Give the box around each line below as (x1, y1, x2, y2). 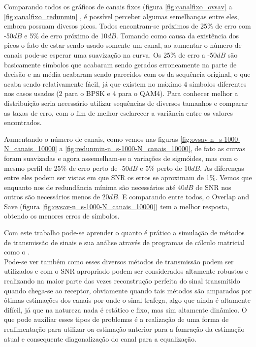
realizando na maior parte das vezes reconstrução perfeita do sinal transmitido (4, 276, 240, 286)
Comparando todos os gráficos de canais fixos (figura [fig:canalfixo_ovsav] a (4, 1, 232, 11)
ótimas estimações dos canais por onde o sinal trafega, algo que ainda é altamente (4, 295, 251, 305)
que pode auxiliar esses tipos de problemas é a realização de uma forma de (4, 314, 229, 324)
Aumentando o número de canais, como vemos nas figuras (4, 133, 178, 144)
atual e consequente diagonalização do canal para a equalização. (4, 333, 196, 344)
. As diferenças (200, 162, 244, 173)
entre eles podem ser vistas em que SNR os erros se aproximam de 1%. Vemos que (4, 172, 252, 183)
